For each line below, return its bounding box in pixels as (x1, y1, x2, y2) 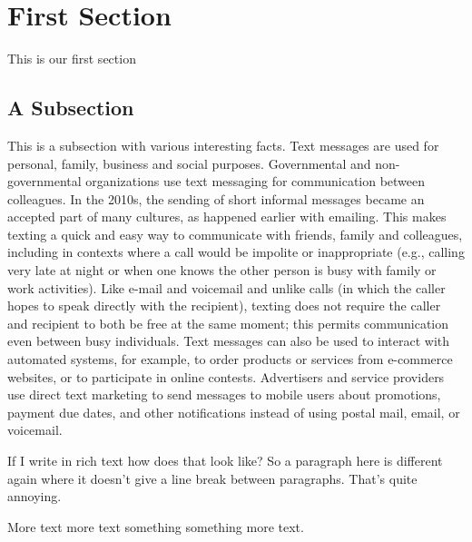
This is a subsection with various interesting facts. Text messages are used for (7, 135, 439, 154)
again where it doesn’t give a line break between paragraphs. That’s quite (7, 468, 418, 488)
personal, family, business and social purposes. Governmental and (7, 153, 371, 172)
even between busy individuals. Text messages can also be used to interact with (7, 331, 450, 350)
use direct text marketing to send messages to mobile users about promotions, (7, 385, 441, 404)
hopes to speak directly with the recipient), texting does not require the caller (7, 296, 441, 315)
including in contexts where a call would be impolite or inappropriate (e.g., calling (7, 242, 465, 261)
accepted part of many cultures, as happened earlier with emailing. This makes (7, 207, 447, 226)
